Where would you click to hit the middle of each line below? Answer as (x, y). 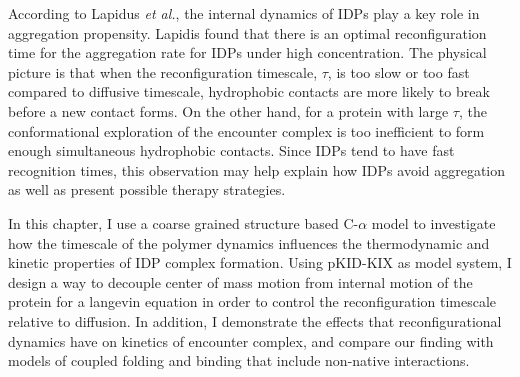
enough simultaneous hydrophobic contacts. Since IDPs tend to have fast (231, 150)
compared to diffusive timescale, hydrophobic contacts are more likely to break (249, 91)
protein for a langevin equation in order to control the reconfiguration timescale (252, 301)
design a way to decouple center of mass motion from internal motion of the (240, 281)
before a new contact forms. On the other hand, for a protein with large (228, 110)
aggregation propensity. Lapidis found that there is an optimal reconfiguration (247, 32)
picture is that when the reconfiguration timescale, (163, 71)
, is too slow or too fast (398, 71)
